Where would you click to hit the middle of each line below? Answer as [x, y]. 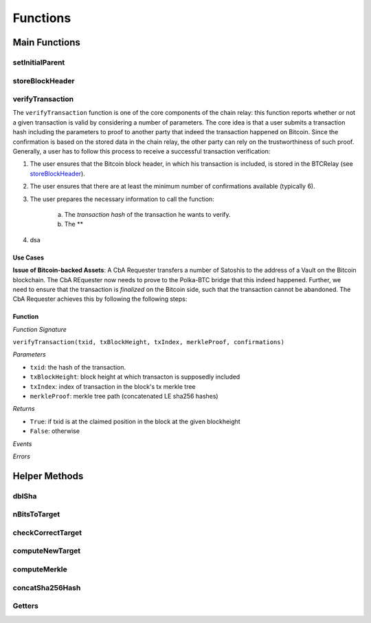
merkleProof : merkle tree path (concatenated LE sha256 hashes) [124, 397]
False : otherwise [55, 431]
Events [22, 443]
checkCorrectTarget [47, 532]
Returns [24, 409]
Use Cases [29, 257]
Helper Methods [48, 476]
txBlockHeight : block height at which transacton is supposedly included [135, 377]
